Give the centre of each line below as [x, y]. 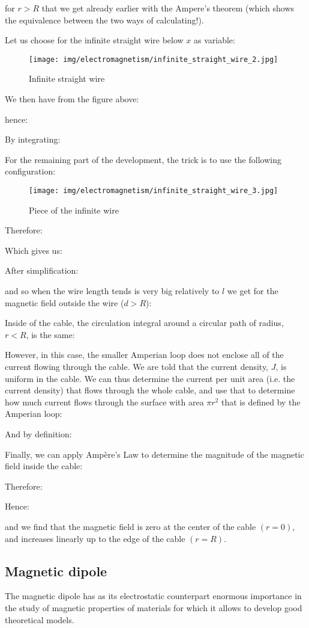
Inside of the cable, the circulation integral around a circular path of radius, [144, 323]
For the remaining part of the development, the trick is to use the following [143, 159]
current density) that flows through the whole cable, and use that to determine [150, 390]
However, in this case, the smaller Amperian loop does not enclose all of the [144, 355]
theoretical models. [40, 619]
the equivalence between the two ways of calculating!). [104, 20]
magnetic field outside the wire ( [64, 302]
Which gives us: [34, 250]
